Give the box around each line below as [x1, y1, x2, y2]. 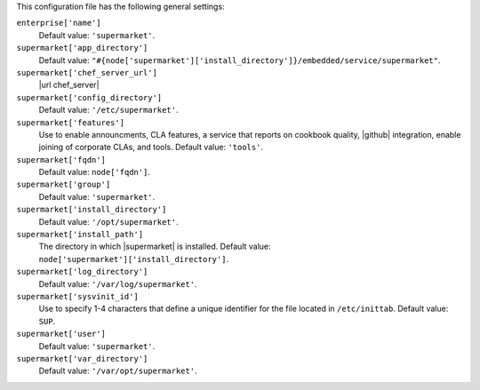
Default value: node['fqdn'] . [38, 167, 151, 178]
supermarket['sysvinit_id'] [16, 291, 140, 301]
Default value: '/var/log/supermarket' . [38, 278, 197, 289]
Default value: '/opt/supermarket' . [38, 216, 179, 227]
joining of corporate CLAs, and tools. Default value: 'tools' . [38, 142, 264, 153]
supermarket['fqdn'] [16, 155, 107, 164]
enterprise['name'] [16, 18, 101, 28]
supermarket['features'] [16, 117, 124, 128]
